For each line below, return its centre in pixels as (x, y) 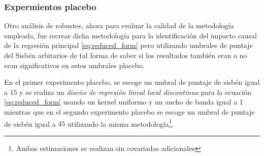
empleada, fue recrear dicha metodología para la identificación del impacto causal (131, 35)
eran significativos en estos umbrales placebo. (74, 65)
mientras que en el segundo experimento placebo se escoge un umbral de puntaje (129, 111)
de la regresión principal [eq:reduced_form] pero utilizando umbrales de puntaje (128, 45)
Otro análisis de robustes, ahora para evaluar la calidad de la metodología (119, 25)
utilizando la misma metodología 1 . (121, 123)
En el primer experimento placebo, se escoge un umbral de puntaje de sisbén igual (132, 82)
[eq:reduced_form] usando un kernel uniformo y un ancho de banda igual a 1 (124, 102)
